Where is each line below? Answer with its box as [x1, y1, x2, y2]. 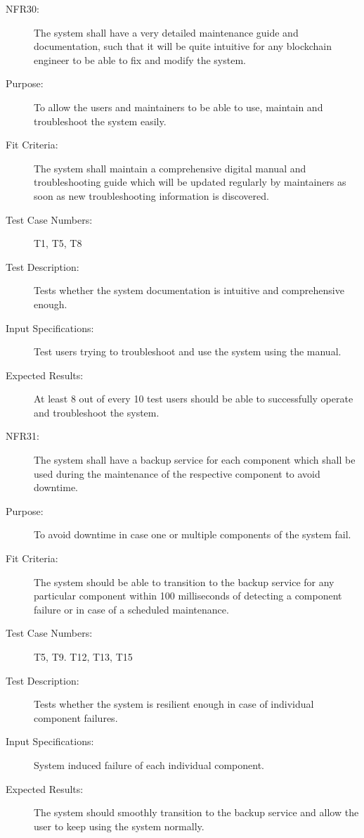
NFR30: [6, 1, 39, 15]
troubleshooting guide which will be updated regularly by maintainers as [34, 174, 346, 189]
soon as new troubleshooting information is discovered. [34, 188, 269, 203]
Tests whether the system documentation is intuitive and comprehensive [34, 283, 344, 298]
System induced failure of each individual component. [34, 757, 264, 772]
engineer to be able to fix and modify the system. [34, 52, 246, 67]
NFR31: [6, 428, 39, 443]
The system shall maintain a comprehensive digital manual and [34, 160, 306, 175]
